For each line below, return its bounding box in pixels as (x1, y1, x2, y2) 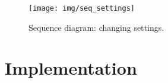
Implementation (5, 56, 137, 80)
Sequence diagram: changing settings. (28, 21, 164, 33)
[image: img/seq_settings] (28, 4, 135, 12)
